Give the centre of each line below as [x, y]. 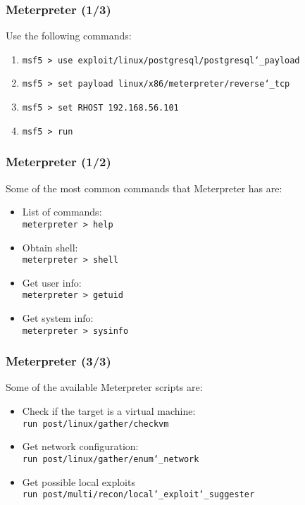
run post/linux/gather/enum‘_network [111, 459]
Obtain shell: [50, 247]
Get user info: [52, 282]
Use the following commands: [69, 36]
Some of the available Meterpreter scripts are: [104, 387]
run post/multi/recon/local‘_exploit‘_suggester [138, 495]
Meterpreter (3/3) [58, 361]
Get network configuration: [80, 446]
